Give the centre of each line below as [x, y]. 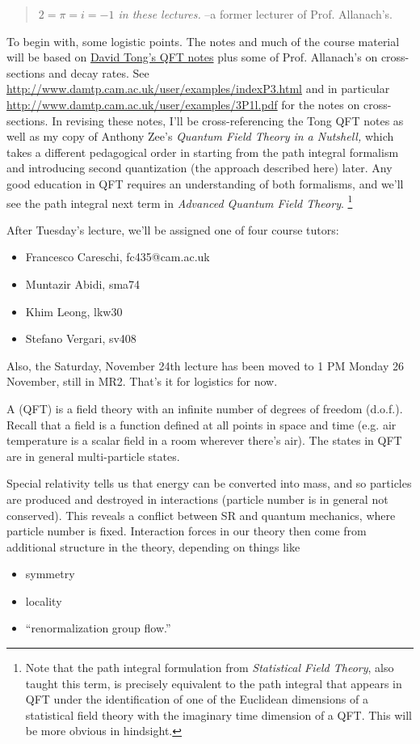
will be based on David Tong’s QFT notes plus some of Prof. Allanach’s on [192, 57]
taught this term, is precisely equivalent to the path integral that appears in [214, 683]
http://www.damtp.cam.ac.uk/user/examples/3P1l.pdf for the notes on [183, 104]
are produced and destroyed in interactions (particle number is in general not [197, 499]
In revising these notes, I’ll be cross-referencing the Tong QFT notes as [228, 120]
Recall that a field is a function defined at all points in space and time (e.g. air [202, 424]
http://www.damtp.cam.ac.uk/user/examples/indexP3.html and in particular [198, 89]
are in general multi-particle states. [93, 456]
